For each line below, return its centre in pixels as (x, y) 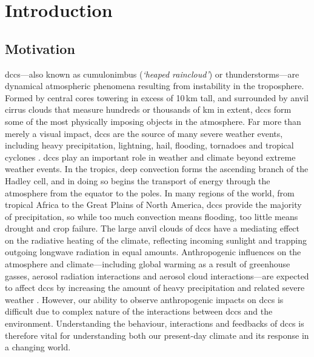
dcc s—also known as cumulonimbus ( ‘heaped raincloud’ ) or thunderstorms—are (152, 74)
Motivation (40, 48)
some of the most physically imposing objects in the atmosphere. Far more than (153, 121)
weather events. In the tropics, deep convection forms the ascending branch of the (157, 169)
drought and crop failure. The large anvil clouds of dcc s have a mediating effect (152, 228)
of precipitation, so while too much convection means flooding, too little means (152, 216)
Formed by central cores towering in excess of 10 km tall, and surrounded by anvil (157, 97)
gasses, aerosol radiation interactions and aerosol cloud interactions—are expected (157, 275)
